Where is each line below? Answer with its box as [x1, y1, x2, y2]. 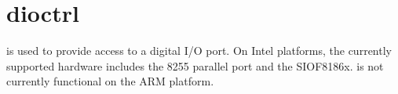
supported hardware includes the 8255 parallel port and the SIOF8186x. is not [6, 57, 384, 74]
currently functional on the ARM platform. [6, 73, 214, 89]
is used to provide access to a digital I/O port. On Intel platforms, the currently [6, 42, 392, 59]
